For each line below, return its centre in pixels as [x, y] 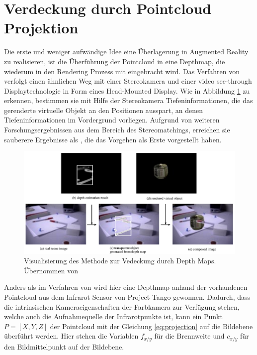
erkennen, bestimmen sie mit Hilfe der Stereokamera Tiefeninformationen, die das [128, 100]
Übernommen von [51, 270]
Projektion [41, 28]
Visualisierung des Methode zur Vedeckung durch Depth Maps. [120, 261]
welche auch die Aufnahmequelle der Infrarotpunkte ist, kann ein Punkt [113, 316]
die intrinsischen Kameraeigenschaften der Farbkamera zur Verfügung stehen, [122, 306]
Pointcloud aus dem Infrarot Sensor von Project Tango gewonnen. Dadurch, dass [127, 297]
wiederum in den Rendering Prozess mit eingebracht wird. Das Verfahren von [122, 71]
